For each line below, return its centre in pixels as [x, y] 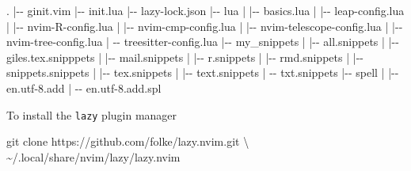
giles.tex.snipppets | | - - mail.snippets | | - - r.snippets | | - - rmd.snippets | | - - [185, 57]
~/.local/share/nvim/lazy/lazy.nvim [93, 156]
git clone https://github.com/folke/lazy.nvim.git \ [128, 141]
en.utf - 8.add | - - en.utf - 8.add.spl [84, 87]
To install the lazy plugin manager [92, 114]
